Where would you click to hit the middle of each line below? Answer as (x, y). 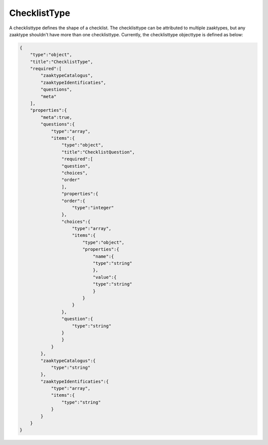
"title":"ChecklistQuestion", (98, 152)
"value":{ (104, 277)
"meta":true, (56, 117)
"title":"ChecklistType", (62, 62)
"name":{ (103, 256)
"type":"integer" (93, 208)
